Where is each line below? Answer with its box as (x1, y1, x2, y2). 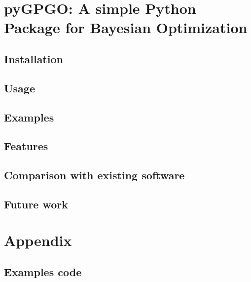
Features (4, 138, 48, 154)
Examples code (4, 264, 82, 280)
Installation (4, 51, 63, 66)
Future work (4, 196, 69, 211)
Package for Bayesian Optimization (4, 17, 248, 38)
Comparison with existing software (4, 167, 185, 183)
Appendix (4, 230, 72, 250)
